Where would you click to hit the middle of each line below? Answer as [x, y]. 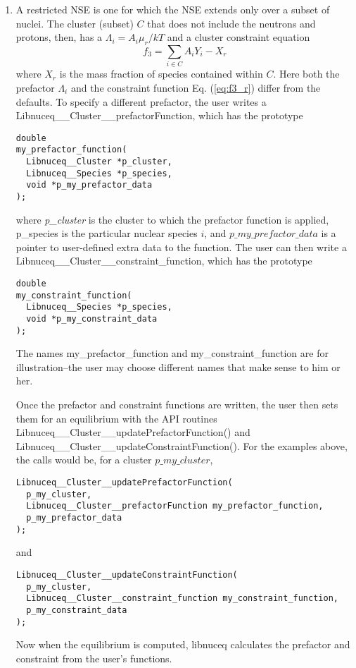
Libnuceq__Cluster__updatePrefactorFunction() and [133, 432]
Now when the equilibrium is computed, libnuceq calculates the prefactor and [183, 644]
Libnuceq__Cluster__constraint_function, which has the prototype [164, 261]
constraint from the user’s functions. [94, 658]
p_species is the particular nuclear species [107, 233]
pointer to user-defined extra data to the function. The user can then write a [181, 247]
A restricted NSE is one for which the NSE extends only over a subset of [173, 9]
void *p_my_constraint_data [92, 318]
